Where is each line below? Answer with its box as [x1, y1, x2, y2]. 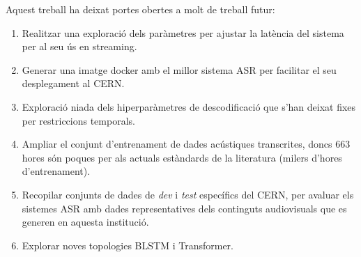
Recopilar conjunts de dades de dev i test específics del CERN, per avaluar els [22, 187, 354, 201]
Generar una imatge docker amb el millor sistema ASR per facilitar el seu [22, 62, 337, 77]
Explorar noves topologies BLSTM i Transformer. [22, 237, 233, 252]
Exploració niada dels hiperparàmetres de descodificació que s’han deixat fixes [22, 99, 356, 114]
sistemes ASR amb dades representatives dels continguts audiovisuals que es [22, 201, 347, 215]
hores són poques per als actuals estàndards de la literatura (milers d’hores [22, 150, 342, 164]
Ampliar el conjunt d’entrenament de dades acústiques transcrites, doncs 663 [22, 137, 351, 151]
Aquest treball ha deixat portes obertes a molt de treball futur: [6, 2, 275, 16]
